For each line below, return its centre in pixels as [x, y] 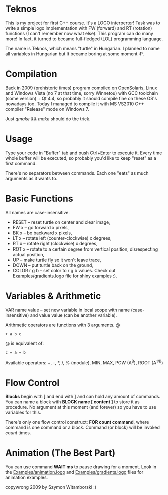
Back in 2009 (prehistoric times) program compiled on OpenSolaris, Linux [81, 88]
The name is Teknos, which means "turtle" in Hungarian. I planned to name [83, 48]
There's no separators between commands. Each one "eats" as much [77, 173]
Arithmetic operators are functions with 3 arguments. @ [63, 325]
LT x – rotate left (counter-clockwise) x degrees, [62, 238]
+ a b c [13, 334]
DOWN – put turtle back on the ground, [53, 265]
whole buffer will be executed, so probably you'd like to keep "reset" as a [81, 158]
